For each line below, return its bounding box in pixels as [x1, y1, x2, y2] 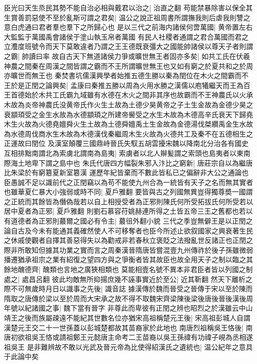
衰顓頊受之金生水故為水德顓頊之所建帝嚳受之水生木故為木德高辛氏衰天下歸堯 [4, 109, 253, 119]
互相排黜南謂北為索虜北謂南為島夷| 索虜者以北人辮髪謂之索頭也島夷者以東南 [4, 147, 251, 158]
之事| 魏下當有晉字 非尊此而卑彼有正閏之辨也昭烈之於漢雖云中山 [45, 303, 253, 313]
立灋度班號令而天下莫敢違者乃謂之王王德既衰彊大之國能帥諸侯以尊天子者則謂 [4, 41, 253, 51]
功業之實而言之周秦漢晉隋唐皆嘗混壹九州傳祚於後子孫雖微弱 [59, 244, 253, 255]
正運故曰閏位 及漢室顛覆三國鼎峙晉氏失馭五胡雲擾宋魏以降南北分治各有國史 [4, 138, 249, 148]
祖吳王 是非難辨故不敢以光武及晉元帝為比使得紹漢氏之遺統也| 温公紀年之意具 [4, 341, 253, 352]
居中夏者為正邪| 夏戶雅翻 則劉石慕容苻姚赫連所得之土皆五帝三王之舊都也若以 [4, 206, 253, 216]
